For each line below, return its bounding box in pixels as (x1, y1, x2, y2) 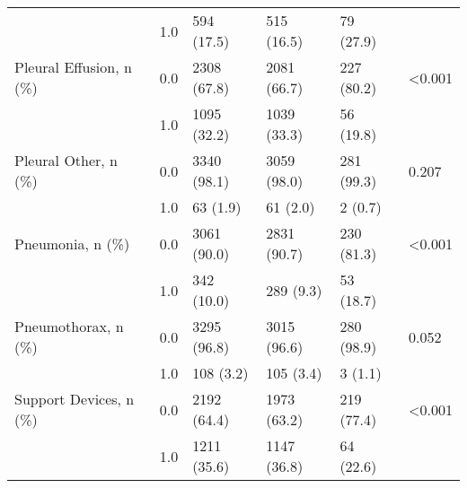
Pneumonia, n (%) (14, 232, 130, 254)
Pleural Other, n (14, 150, 119, 170)
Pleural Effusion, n (14, 57, 132, 77)
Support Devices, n (14, 388, 135, 409)
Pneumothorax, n (14, 316, 124, 336)
